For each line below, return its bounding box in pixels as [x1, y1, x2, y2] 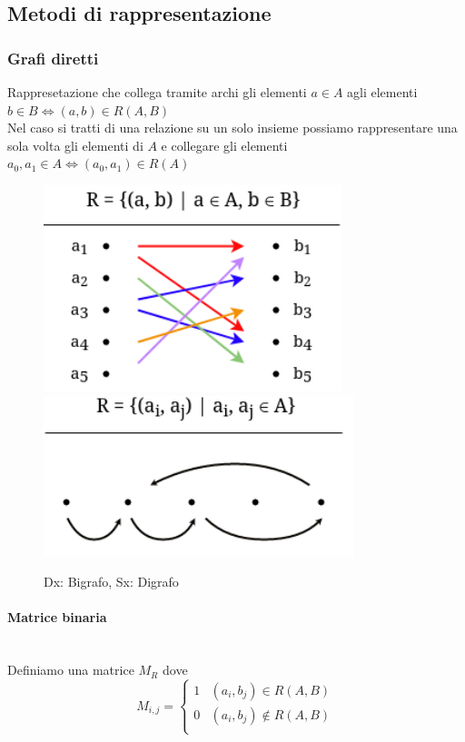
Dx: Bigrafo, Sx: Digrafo [44, 572, 179, 591]
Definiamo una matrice [7, 660, 134, 679]
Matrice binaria [7, 608, 107, 627]
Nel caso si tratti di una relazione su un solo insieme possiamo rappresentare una [7, 118, 458, 137]
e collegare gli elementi [161, 135, 288, 154]
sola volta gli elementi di [7, 135, 143, 154]
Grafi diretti [7, 46, 99, 69]
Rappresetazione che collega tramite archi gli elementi [7, 83, 307, 101]
